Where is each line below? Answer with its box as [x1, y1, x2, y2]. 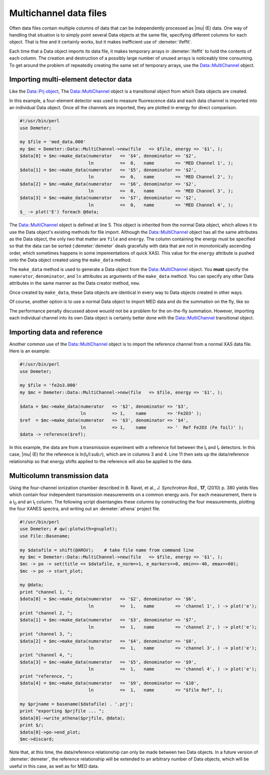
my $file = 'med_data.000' [19, 139, 86, 145]
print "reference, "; [19, 673, 73, 679]
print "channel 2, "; [19, 610, 73, 616]
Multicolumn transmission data [9, 471, 108, 480]
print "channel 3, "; [19, 631, 73, 637]
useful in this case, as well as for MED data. [9, 763, 99, 769]
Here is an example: [9, 348, 50, 354]
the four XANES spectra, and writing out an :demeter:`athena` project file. [9, 506, 160, 512]
